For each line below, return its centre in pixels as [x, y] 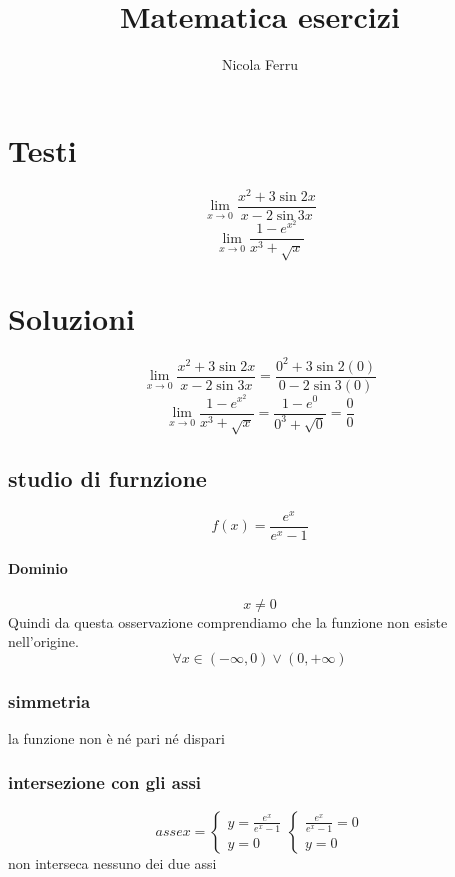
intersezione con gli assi [105, 782]
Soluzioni [71, 318]
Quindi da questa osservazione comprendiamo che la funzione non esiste [228, 621]
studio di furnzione [107, 477]
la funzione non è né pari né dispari [116, 737]
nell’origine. [43, 641]
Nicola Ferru [260, 64]
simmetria [49, 700]
